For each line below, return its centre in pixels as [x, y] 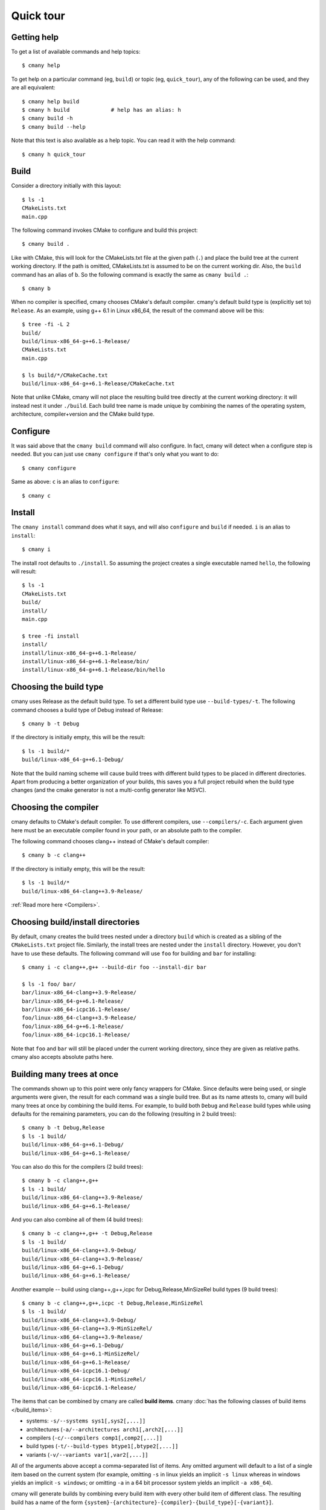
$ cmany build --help [54, 127]
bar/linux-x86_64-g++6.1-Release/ [73, 1001]
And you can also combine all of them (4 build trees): [77, 1219]
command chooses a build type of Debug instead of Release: [87, 710]
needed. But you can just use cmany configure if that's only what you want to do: [115, 454]
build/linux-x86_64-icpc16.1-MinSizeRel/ [84, 1379]
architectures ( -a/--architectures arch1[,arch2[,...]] [105, 1429]
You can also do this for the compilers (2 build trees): [77, 1167]
